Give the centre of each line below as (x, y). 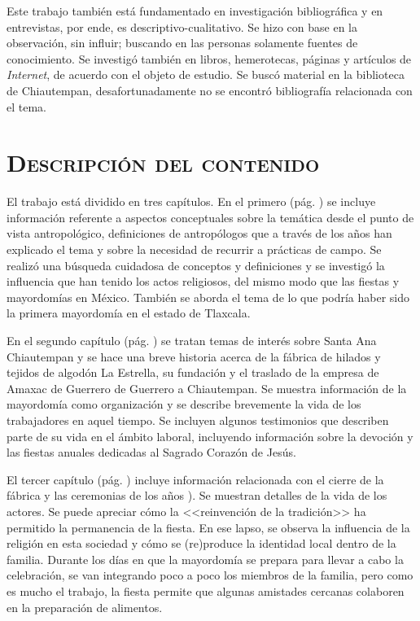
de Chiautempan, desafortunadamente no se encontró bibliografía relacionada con (210, 90)
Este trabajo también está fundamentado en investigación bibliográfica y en (195, 11)
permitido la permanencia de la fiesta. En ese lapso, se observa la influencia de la (208, 527)
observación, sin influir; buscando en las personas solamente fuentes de (182, 43)
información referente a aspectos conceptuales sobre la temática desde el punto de (210, 217)
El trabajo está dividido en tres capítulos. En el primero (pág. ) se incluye (191, 201)
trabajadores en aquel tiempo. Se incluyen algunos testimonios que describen (198, 420)
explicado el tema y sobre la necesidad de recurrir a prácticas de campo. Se (194, 249)
